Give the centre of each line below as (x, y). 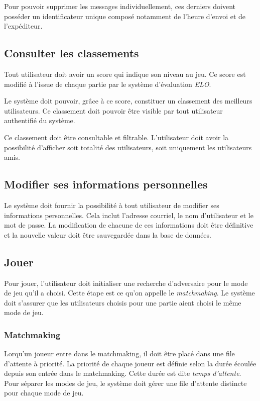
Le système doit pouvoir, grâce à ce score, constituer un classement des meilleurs (128, 101)
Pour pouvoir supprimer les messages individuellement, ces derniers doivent (120, 6)
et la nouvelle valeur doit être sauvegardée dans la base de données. (108, 234)
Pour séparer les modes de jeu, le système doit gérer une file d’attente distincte (125, 383)
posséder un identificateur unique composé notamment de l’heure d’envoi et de (125, 16)
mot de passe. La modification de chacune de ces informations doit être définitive (129, 225)
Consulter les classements (72, 53)
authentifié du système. (40, 120)
